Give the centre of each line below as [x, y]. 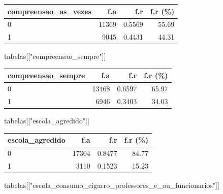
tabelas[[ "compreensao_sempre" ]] [55, 56]
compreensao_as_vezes [50, 11]
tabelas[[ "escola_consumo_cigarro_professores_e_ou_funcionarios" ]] [112, 185]
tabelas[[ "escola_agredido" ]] [47, 121]
